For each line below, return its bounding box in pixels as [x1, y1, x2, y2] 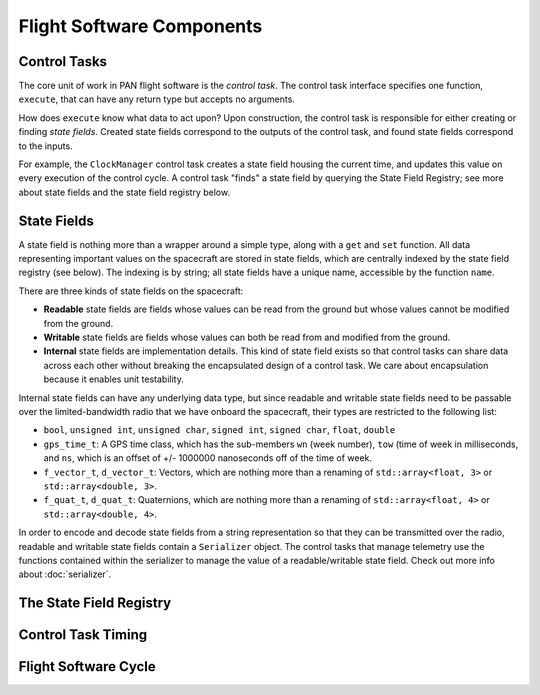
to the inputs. [18, 140, 74, 152]
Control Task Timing [18, 626, 148, 644]
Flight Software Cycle [18, 658, 156, 675]
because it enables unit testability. [43, 373, 184, 385]
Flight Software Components [18, 15, 263, 37]
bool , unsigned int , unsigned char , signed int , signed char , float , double [43, 424, 396, 436]
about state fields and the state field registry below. [18, 186, 230, 198]
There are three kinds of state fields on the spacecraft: [18, 285, 244, 297]
